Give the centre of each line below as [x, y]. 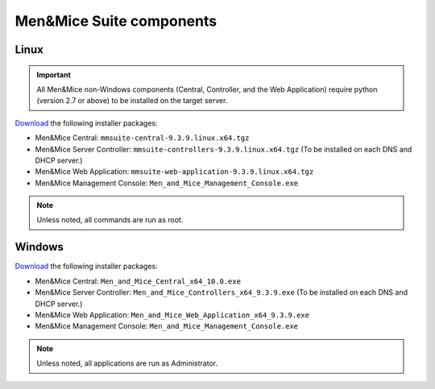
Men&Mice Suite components [116, 21]
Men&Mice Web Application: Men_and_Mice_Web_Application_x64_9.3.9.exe [172, 315]
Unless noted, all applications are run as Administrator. [127, 363]
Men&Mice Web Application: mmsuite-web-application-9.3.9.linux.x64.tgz [174, 172]
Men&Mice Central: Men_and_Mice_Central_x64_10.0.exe [138, 281]
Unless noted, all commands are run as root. [110, 220]
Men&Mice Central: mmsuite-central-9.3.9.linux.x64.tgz [142, 138]
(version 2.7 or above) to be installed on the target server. [132, 101]
